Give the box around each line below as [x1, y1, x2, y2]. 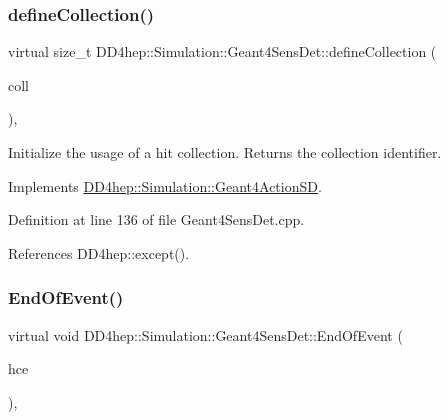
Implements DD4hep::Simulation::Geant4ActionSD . [8, 175, 322, 196]
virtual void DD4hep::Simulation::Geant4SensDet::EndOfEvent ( [8, 324, 403, 345]
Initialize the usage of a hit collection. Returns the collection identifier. [8, 142, 442, 162]
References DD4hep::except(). [8, 242, 190, 263]
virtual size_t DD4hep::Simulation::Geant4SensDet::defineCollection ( [8, 41, 437, 62]
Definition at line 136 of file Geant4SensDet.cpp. [8, 209, 305, 230]
